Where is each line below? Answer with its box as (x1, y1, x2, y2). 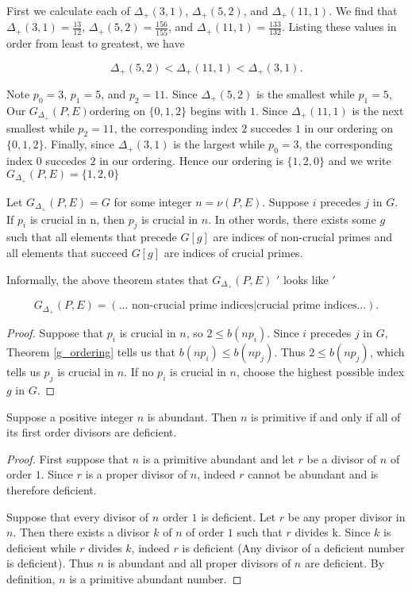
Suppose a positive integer (6, 408, 134, 425)
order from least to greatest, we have (6, 34, 185, 51)
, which (369, 344, 405, 360)
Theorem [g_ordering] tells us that (6, 344, 176, 360)
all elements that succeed (6, 244, 128, 260)
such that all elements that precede (6, 229, 177, 245)
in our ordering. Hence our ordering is (99, 152, 283, 169)
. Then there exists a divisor (13, 524, 150, 540)
